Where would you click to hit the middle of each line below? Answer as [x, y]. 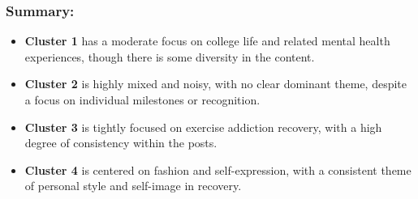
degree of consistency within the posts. [121, 143]
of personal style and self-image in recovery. [133, 186]
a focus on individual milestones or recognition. [142, 99]
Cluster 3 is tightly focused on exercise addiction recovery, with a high [203, 127]
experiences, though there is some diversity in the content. [170, 56]
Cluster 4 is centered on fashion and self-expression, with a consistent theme [218, 169]
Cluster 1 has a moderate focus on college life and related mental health [207, 41]
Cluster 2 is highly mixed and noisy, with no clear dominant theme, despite [216, 84]
